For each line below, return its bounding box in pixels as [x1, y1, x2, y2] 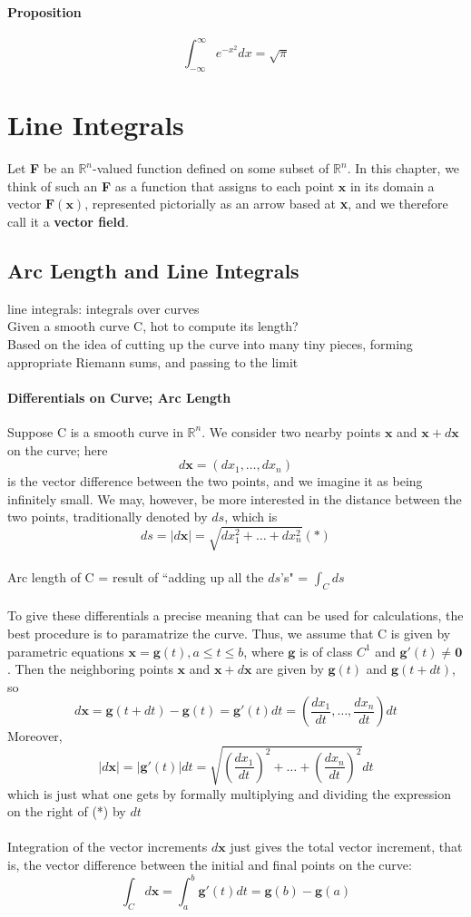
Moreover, [7, 727, 63, 746]
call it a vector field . [7, 212, 129, 230]
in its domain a [349, 176, 435, 195]
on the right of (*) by [7, 802, 126, 821]
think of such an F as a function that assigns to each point [7, 176, 335, 195]
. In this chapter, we [347, 159, 460, 178]
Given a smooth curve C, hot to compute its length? [7, 317, 299, 336]
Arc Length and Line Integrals [7, 256, 299, 284]
